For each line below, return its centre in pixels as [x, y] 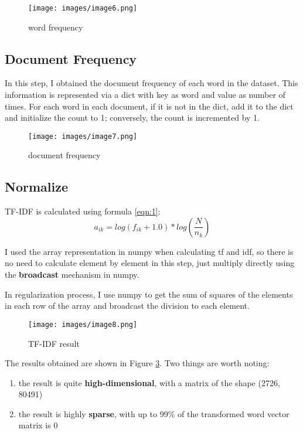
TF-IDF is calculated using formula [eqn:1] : [83, 211]
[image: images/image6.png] [83, 8]
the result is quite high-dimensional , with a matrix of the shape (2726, [149, 382]
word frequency [56, 27]
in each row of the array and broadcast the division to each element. [127, 306]
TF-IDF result [54, 343]
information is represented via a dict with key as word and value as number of [145, 95]
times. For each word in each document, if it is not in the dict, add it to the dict [149, 106]
